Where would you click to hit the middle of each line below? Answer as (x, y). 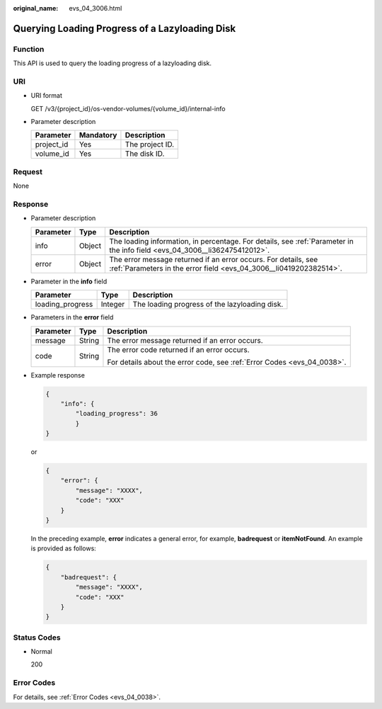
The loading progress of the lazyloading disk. (208, 305)
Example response (58, 375)
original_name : (36, 8)
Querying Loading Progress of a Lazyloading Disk (125, 28)
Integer (113, 305)
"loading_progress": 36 (117, 414)
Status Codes (37, 637)
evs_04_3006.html (95, 8)
